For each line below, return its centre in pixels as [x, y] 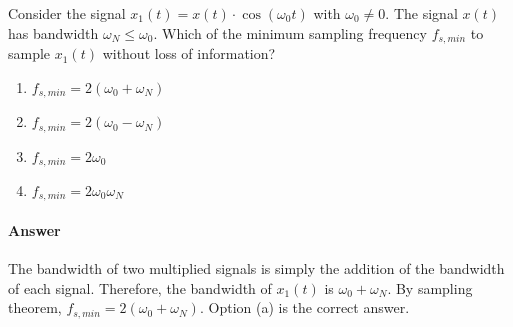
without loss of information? [189, 53]
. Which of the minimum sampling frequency [290, 32]
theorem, [35, 307]
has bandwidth [53, 32]
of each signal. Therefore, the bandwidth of [140, 287]
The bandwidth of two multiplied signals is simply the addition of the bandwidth [256, 268]
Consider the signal [67, 13]
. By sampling [430, 287]
